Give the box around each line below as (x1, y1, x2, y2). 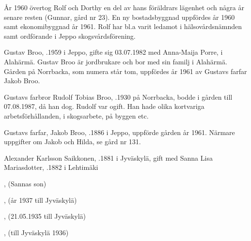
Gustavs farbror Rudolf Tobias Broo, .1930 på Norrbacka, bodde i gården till (4, 91, 233, 102)
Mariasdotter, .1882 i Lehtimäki (4, 162, 98, 172)
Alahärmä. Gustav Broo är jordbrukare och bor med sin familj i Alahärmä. (4, 56, 227, 66)
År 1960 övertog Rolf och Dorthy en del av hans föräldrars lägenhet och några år (4, 2, 244, 12)
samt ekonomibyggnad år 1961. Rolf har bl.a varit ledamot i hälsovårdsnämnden (4, 21, 242, 31)
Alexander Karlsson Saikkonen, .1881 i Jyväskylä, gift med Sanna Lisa (4, 152, 213, 163)
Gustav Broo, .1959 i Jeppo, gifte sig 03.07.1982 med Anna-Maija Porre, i (4, 47, 223, 57)
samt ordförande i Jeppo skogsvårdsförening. (4, 30, 136, 41)
